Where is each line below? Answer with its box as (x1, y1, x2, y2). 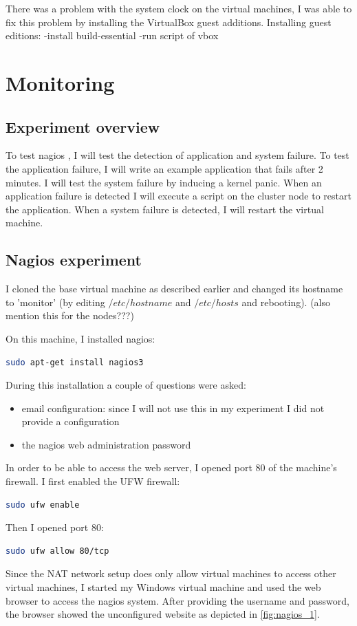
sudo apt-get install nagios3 (6, 357, 144, 367)
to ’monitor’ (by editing (6, 294, 105, 309)
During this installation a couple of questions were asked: (6, 378, 246, 392)
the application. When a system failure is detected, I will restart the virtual (6, 202, 324, 216)
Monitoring (6, 68, 115, 96)
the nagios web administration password (21, 437, 191, 451)
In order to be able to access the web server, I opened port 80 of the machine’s (6, 460, 337, 475)
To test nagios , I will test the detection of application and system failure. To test (6, 148, 349, 162)
